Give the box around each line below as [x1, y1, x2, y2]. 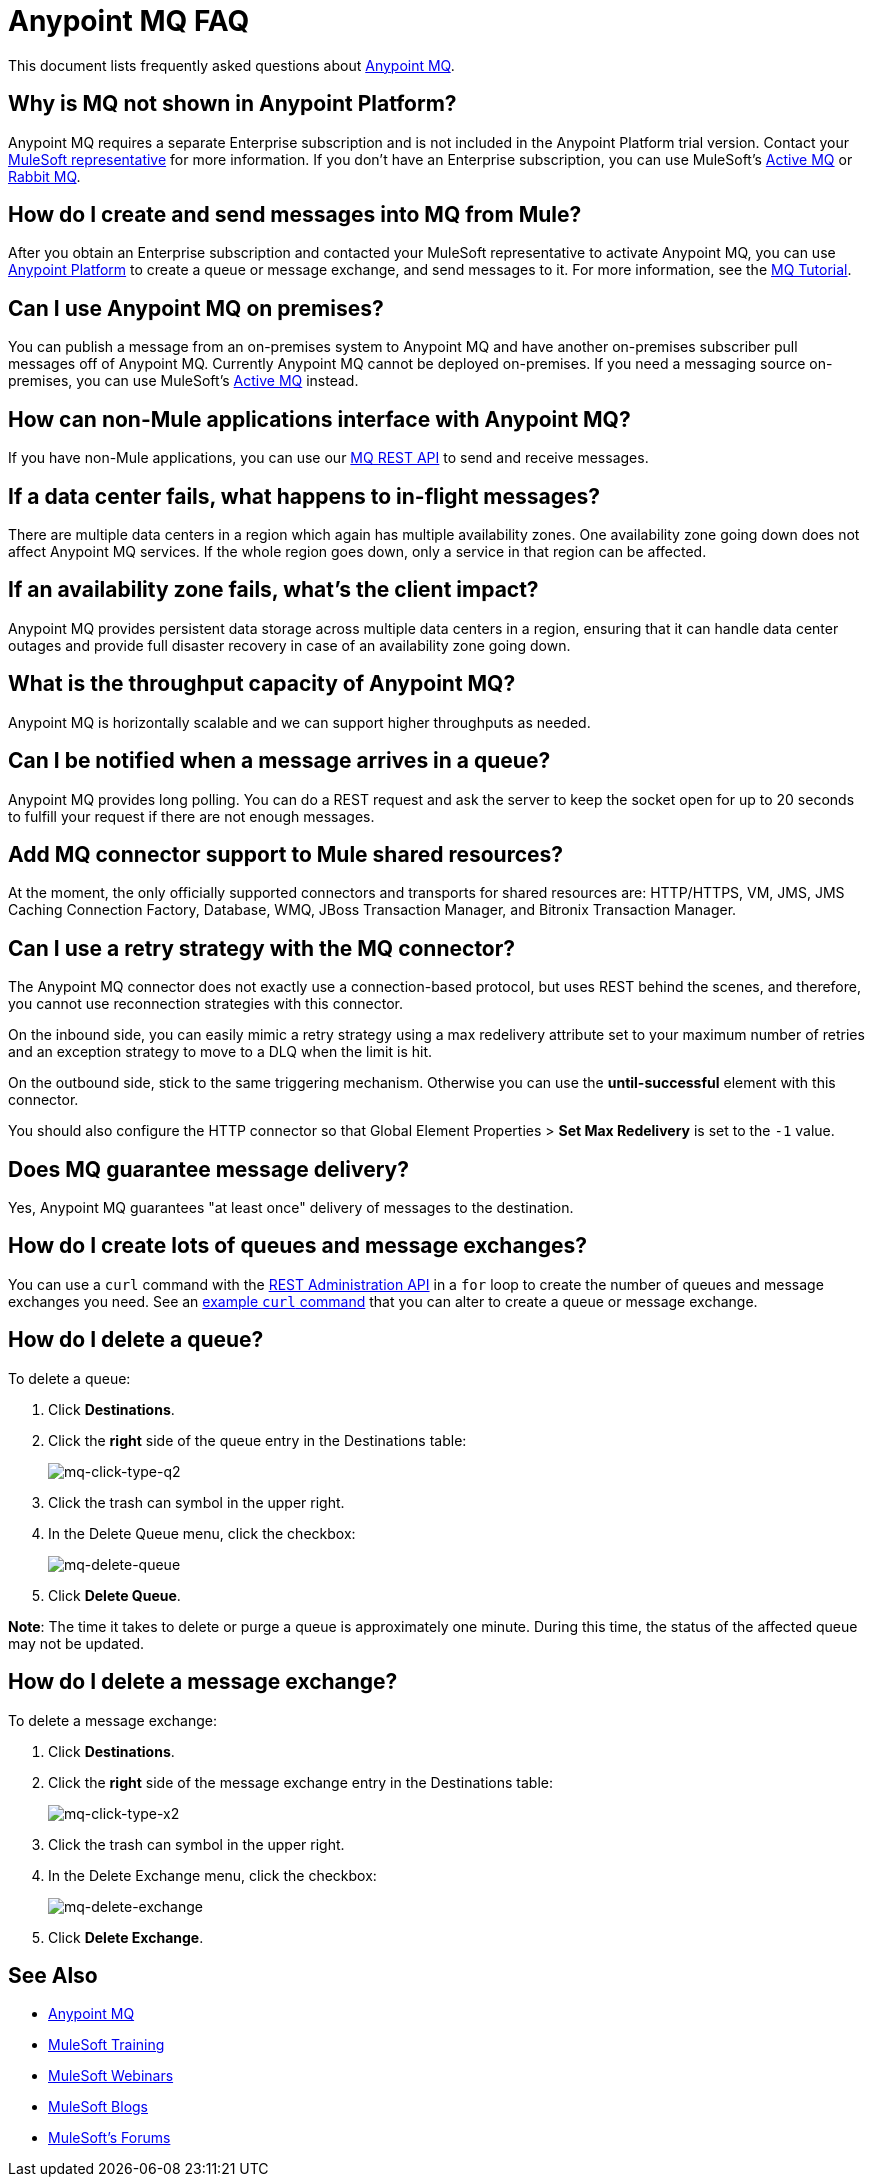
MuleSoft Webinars [48, 2067, 174, 2085]
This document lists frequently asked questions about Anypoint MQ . [8, 56, 455, 74]
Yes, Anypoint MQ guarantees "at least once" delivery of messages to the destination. [8, 1199, 574, 1217]
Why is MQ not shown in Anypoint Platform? [8, 91, 457, 117]
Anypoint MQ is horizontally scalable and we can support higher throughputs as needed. [8, 713, 591, 731]
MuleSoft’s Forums [48, 2129, 171, 2147]
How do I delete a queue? [8, 1327, 264, 1353]
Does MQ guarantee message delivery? [8, 1156, 409, 1182]
